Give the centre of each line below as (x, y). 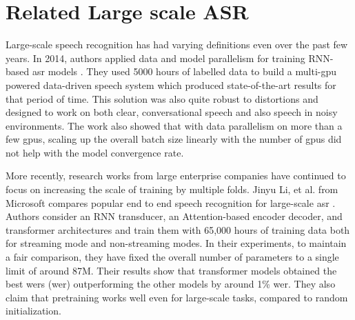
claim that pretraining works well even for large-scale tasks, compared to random (177, 297)
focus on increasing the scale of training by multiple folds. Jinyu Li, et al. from (172, 189)
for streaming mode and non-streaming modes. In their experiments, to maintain (176, 243)
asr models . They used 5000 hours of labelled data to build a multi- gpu (184, 71)
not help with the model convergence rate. (95, 152)
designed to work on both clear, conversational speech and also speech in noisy (172, 112)
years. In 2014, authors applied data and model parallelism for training (155, 58)
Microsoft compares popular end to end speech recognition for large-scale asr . (171, 202)
